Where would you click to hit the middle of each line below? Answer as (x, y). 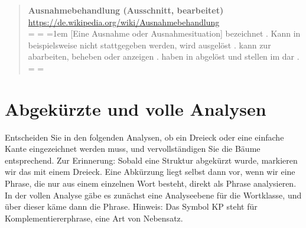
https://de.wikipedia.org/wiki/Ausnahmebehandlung (124, 22)
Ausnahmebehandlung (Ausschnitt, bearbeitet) (126, 10)
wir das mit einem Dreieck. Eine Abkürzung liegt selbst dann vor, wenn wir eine (150, 172)
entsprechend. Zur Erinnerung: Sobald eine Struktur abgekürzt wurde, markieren (151, 160)
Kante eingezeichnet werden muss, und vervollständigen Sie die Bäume (133, 149)
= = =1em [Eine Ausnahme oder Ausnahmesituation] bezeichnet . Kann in (164, 33)
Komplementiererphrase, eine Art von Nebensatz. (94, 218)
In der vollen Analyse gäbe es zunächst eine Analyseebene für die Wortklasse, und (153, 195)
